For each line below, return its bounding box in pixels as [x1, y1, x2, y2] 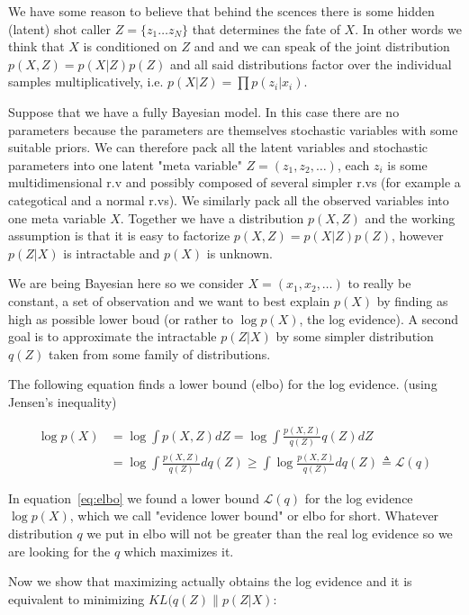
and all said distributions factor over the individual [169, 54, 452, 73]
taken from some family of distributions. [48, 344, 271, 363]
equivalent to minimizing [8, 589, 145, 608]
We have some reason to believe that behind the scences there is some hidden [8, 2, 435, 20]
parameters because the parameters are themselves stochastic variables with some [8, 120, 458, 139]
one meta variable [8, 208, 106, 227]
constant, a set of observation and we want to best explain [8, 291, 330, 310]
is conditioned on [83, 37, 177, 56]
